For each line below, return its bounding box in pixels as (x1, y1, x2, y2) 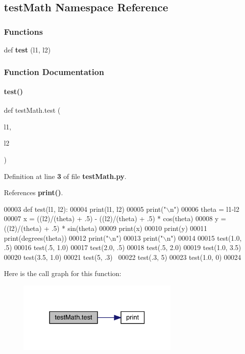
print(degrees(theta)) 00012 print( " (4, 232, 109, 243)
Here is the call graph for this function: (4, 268, 122, 278)
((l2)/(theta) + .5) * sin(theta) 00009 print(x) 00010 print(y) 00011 (4, 223, 207, 233)
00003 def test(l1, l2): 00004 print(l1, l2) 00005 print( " (4, 203, 166, 214)
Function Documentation (4, 65, 104, 77)
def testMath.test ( (4, 105, 61, 115)
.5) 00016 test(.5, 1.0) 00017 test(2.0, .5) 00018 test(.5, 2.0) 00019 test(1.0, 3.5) (4, 242, 242, 253)
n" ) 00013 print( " (112, 232, 163, 243)
